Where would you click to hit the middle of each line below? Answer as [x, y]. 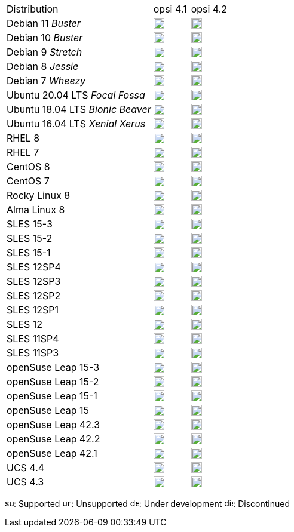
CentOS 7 [28, 181]
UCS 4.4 [26, 468]
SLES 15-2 [30, 238]
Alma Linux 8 [36, 210]
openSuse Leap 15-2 [53, 382]
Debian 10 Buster [45, 38]
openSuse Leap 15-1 [52, 396]
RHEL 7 [23, 152]
